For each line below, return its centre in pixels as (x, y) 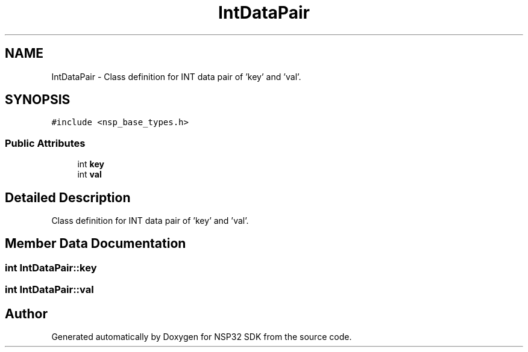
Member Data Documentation (96, 244)
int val (90, 174)
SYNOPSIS (38, 100)
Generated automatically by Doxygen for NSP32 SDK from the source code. (202, 337)
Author (26, 313)
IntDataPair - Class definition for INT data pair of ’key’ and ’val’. (176, 76)
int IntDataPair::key (51, 267)
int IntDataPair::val (49, 290)
